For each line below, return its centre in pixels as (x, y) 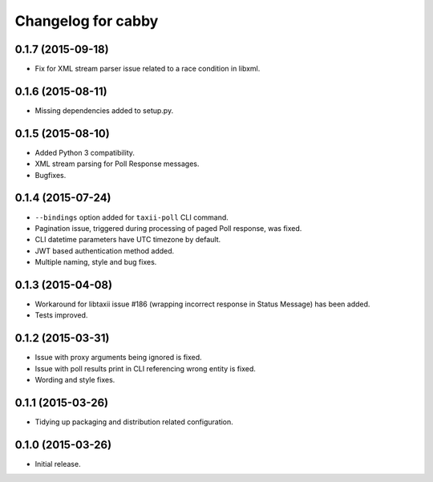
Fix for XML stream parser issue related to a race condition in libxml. (148, 69)
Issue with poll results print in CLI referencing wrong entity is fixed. (146, 368)
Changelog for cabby (87, 21)
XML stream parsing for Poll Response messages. (117, 164)
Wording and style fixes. (75, 380)
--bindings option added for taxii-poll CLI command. (132, 217)
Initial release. (58, 464)
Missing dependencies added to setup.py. (104, 110)
